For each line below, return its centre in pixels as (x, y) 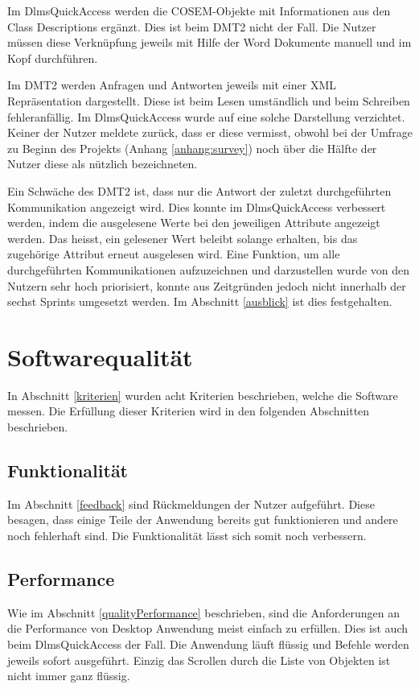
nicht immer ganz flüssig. (69, 676)
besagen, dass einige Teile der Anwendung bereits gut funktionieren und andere (203, 520)
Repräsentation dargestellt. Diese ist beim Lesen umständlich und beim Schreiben (209, 100)
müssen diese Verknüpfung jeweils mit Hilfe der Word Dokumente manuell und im (209, 42)
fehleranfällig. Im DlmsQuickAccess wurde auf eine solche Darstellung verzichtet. (206, 116)
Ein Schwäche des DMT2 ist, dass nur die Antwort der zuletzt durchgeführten (199, 190)
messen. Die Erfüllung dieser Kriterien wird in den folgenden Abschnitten (189, 411)
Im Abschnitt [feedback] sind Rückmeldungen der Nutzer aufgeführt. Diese (191, 503)
